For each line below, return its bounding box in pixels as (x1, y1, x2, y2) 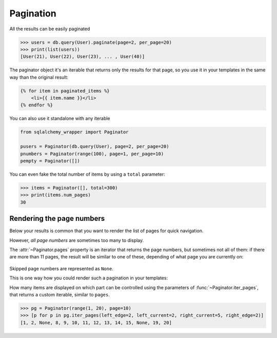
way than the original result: (9, 74, 69, 80)
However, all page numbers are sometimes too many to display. (9, 237, 144, 243)
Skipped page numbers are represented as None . (9, 265, 114, 272)
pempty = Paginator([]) (20, 158, 81, 164)
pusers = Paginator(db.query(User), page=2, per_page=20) (20, 144, 169, 149)
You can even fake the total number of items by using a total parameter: (9, 171, 165, 177)
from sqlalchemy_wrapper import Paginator (20, 129, 129, 135)
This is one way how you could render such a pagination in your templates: (9, 275, 168, 281)
